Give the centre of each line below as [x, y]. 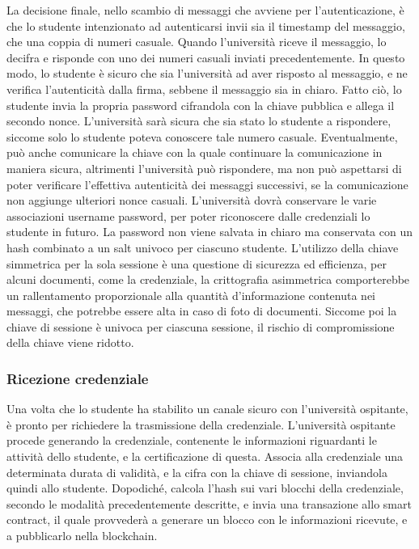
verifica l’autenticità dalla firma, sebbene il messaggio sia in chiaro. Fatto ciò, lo [204, 89]
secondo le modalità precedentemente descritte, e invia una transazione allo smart [209, 503]
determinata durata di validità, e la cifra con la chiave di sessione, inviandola [197, 472]
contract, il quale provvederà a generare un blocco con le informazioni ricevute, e [207, 519]
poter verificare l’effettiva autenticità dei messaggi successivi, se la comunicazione [207, 184]
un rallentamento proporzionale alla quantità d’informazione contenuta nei [191, 295]
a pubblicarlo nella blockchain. [82, 536]
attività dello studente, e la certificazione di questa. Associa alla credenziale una [205, 456]
